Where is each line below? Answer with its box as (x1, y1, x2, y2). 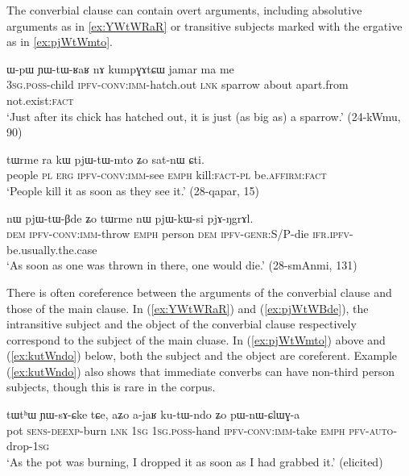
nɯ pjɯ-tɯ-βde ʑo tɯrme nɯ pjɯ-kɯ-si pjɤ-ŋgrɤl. (6, 209, 254, 226)
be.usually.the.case (6, 240, 97, 257)
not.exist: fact (6, 91, 74, 108)
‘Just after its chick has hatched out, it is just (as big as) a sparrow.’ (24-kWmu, (6, 107, 401, 124)
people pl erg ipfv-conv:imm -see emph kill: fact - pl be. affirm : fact (6, 166, 327, 183)
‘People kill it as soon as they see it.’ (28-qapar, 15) (6, 182, 259, 198)
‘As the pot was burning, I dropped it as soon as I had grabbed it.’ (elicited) (6, 453, 383, 470)
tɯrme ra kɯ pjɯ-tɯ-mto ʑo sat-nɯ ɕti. (6, 150, 204, 167)
